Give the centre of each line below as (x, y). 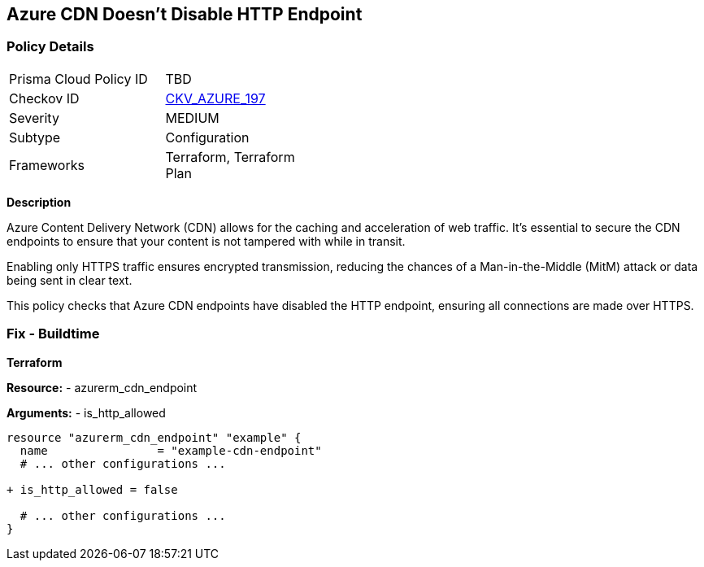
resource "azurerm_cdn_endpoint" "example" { (154, 437)
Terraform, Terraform (230, 157)
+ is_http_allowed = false (92, 489)
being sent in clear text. (70, 280)
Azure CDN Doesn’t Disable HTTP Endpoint (185, 14)
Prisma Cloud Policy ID (78, 79)
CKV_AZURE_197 (215, 98)
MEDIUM (192, 118)
